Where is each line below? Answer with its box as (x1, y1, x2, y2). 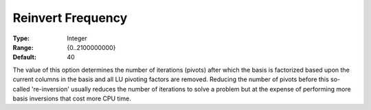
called (12, 85, 30, 93)
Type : (12, 34, 30, 42)
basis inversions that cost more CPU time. (12, 94, 132, 102)
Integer (67, 34, 87, 42)
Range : (12, 43, 34, 51)
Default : (12, 53, 37, 61)
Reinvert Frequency (12, 10, 128, 25)
